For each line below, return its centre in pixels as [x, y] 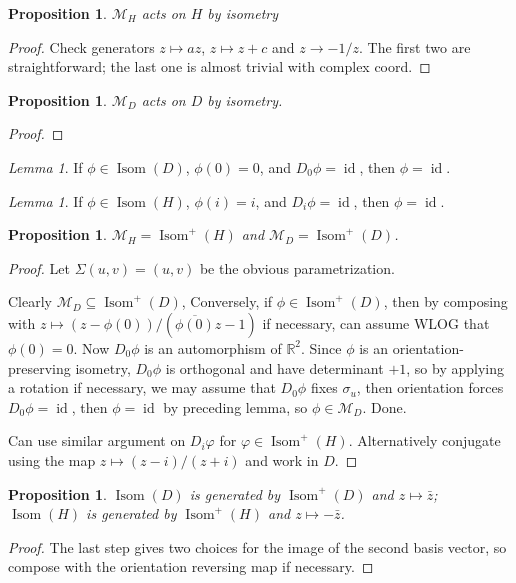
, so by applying [455, 367]
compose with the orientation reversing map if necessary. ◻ [191, 566]
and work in [282, 459]
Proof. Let [39, 267]
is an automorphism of [213, 347]
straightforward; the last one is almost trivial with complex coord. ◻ [219, 66]
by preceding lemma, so [235, 406]
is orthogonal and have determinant [274, 367]
